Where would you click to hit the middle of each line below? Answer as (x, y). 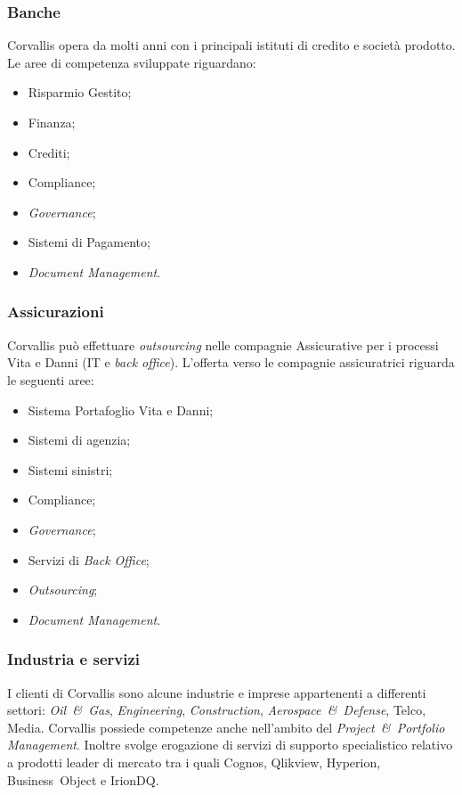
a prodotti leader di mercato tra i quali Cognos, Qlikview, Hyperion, (194, 762)
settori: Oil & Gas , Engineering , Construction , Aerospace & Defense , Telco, (217, 710)
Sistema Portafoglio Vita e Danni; (121, 410)
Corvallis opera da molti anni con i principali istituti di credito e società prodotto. (231, 45)
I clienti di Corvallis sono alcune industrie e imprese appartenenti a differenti (217, 692)
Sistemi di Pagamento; (89, 242)
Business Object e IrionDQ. (83, 779)
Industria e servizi (74, 659)
